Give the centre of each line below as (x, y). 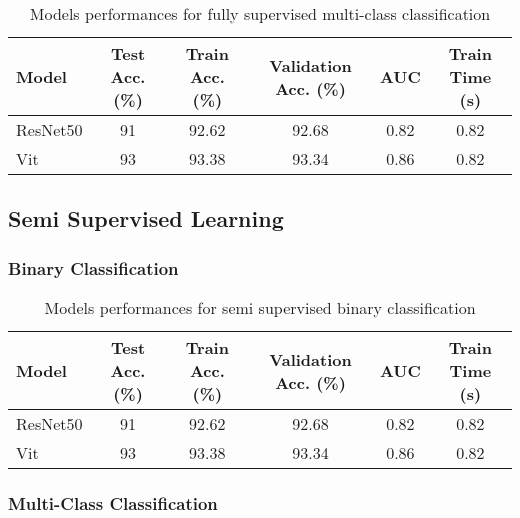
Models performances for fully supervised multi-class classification (260, 13)
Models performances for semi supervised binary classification (260, 307)
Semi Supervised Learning (146, 218)
